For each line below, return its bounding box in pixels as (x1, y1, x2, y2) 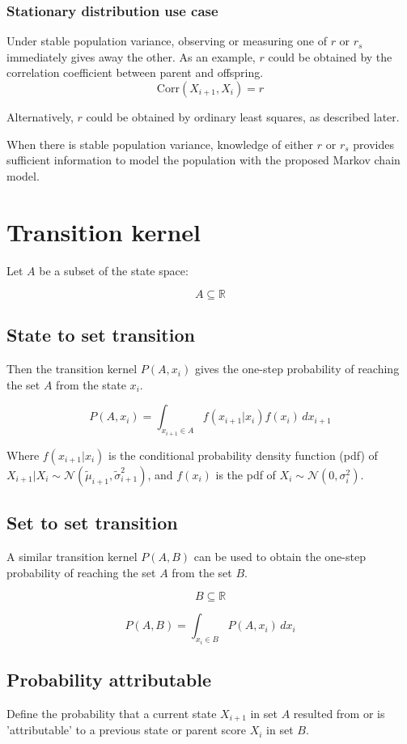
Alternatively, (6, 108, 74, 125)
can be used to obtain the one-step (193, 548, 366, 565)
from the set (172, 563, 232, 580)
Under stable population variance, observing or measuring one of (6, 32, 327, 49)
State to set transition (6, 322, 195, 347)
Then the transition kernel (6, 360, 138, 377)
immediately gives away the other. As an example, (6, 48, 256, 65)
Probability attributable (6, 667, 212, 692)
